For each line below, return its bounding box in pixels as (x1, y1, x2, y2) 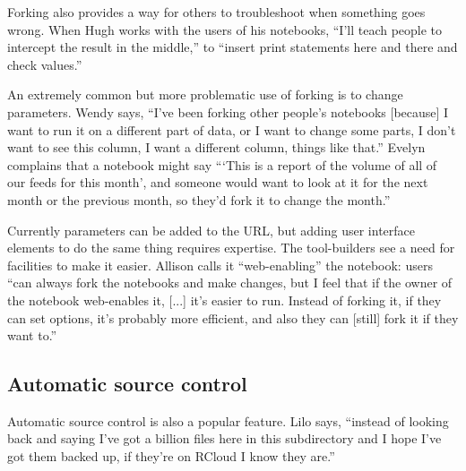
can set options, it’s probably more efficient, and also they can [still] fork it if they (7, 308, 459, 327)
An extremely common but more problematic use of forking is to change (7, 85, 403, 104)
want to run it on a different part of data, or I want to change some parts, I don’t (7, 120, 456, 139)
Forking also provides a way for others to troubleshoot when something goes (7, 3, 426, 21)
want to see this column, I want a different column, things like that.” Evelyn (7, 138, 426, 157)
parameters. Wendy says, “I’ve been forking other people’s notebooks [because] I (7, 102, 449, 121)
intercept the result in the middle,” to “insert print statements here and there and (7, 38, 458, 56)
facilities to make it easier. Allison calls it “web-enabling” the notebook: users (7, 255, 433, 274)
